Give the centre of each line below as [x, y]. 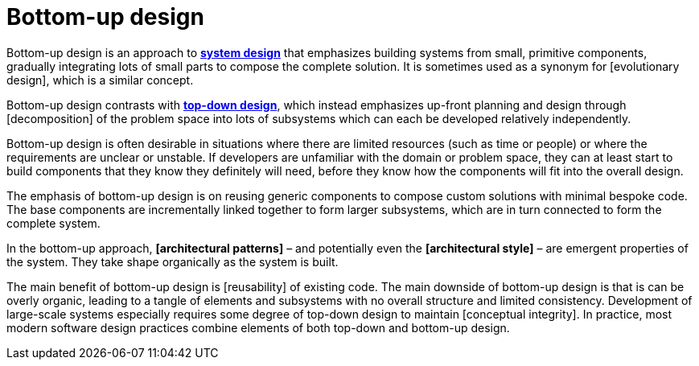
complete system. [53, 223]
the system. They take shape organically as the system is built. [173, 261]
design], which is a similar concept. [100, 80]
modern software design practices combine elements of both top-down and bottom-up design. [258, 327]
